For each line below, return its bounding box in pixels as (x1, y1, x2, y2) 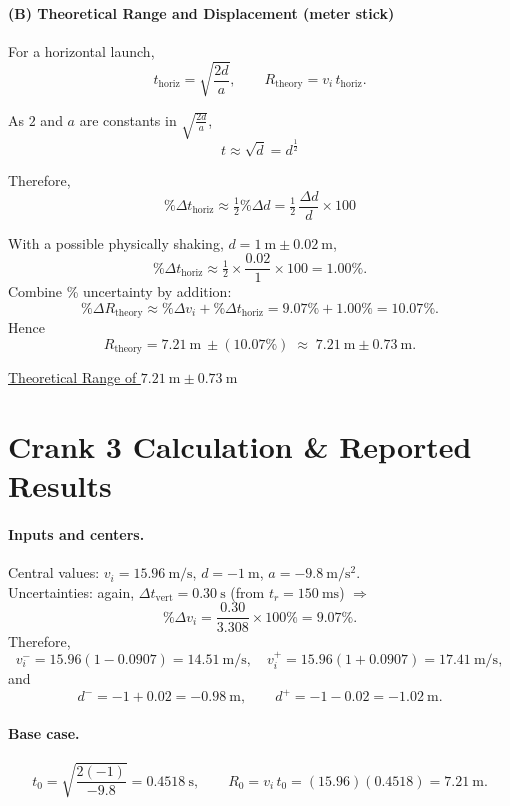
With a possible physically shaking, (8, 232, 224, 253)
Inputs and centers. (8, 524, 145, 545)
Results (8, 465, 112, 506)
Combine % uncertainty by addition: (8, 281, 232, 302)
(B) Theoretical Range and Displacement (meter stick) (8, 2, 395, 23)
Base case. (8, 723, 80, 744)
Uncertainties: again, (8, 581, 135, 602)
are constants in (79, 109, 177, 130)
